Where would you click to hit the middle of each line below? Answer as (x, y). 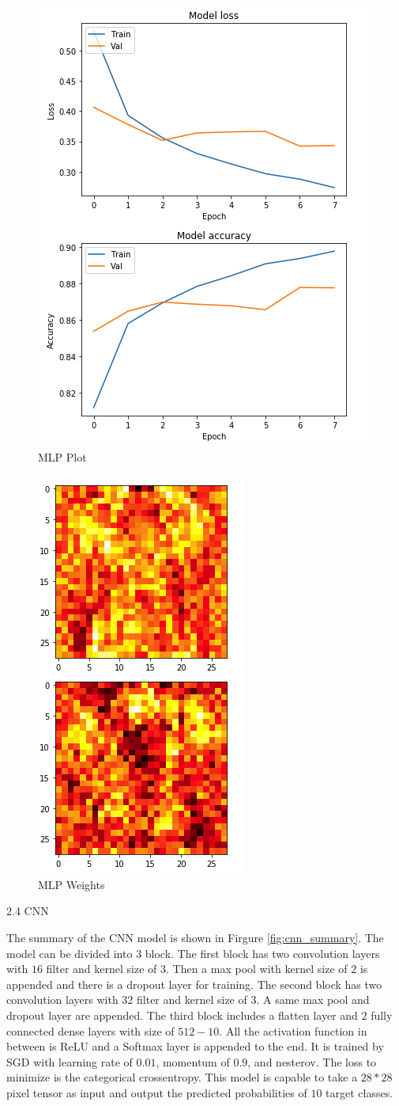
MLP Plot (62, 456)
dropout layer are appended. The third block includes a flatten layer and (182, 1015)
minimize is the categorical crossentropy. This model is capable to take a (182, 1077)
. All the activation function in (293, 1030)
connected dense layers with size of (90, 1030)
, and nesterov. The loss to (312, 1061)
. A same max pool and (313, 1000)
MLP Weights (72, 884)
